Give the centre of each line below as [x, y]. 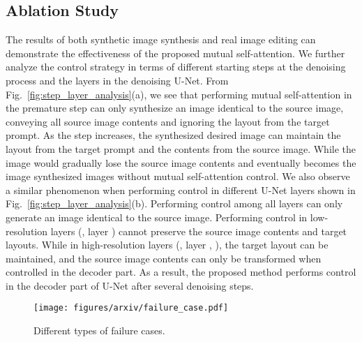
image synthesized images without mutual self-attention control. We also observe [178, 176]
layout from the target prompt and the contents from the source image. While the [181, 148]
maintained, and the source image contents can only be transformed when [164, 258]
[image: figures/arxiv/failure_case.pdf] [131, 308]
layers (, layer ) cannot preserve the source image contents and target [199, 231]
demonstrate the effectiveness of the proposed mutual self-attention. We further [175, 53]
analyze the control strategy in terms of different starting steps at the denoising [176, 67]
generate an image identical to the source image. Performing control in [157, 217]
